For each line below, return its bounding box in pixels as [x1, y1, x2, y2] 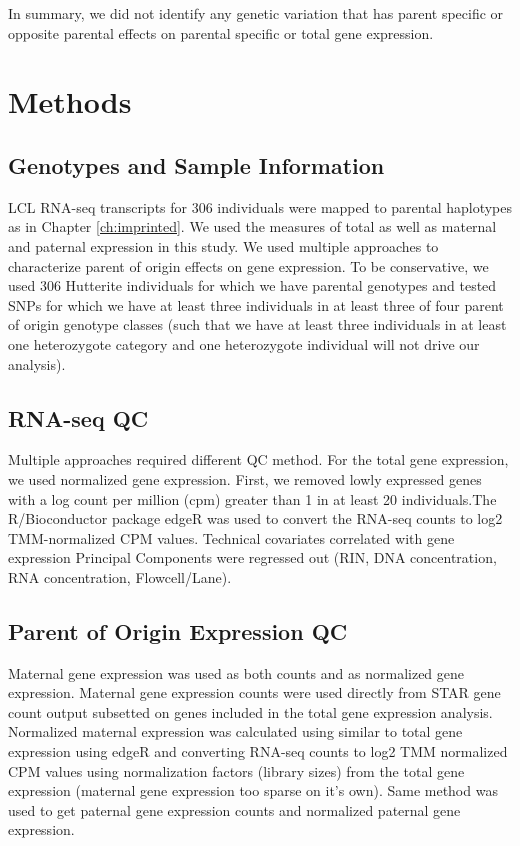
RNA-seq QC [8, 402, 149, 433]
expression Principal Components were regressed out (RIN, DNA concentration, [8, 547, 497, 568]
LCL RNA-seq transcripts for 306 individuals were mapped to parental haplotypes [8, 196, 513, 217]
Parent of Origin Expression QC [8, 615, 348, 646]
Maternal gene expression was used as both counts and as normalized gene [8, 662, 465, 683]
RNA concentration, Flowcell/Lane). [8, 566, 232, 587]
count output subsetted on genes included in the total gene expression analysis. [8, 701, 493, 722]
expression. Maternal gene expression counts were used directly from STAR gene [8, 682, 501, 703]
